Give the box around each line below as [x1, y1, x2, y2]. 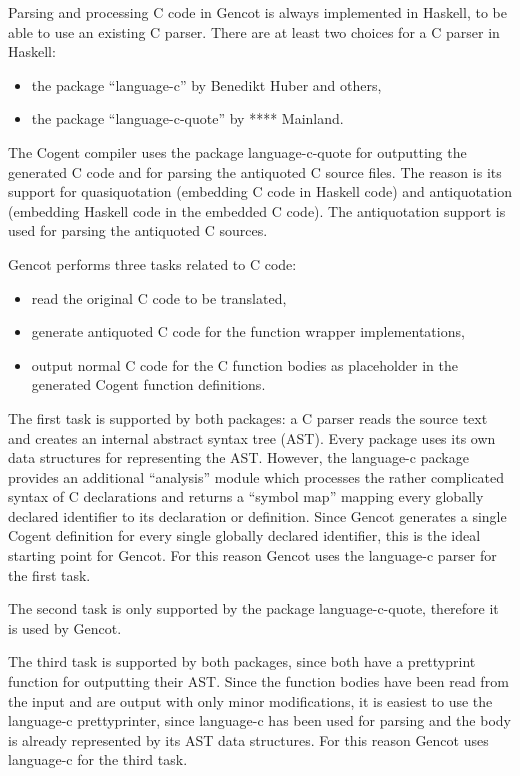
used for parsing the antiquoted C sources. [8, 220, 268, 241]
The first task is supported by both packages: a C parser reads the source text [8, 407, 488, 428]
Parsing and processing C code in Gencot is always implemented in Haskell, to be [8, 2, 507, 22]
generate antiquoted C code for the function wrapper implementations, [31, 321, 465, 342]
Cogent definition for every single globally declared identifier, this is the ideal [8, 525, 481, 546]
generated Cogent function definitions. [31, 374, 266, 395]
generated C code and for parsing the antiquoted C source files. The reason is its [8, 161, 502, 182]
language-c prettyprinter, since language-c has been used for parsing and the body [8, 710, 511, 731]
